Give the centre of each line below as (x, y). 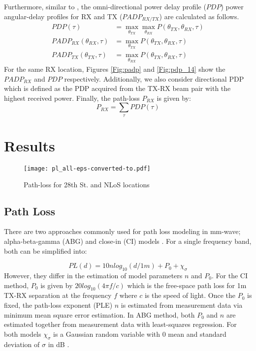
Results (30, 145)
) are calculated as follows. (199, 16)
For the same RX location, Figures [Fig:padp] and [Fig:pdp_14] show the (115, 69)
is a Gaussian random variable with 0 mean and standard (140, 334)
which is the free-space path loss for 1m (187, 285)
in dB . (59, 344)
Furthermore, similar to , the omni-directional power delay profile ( (105, 6)
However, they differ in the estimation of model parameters (93, 275)
